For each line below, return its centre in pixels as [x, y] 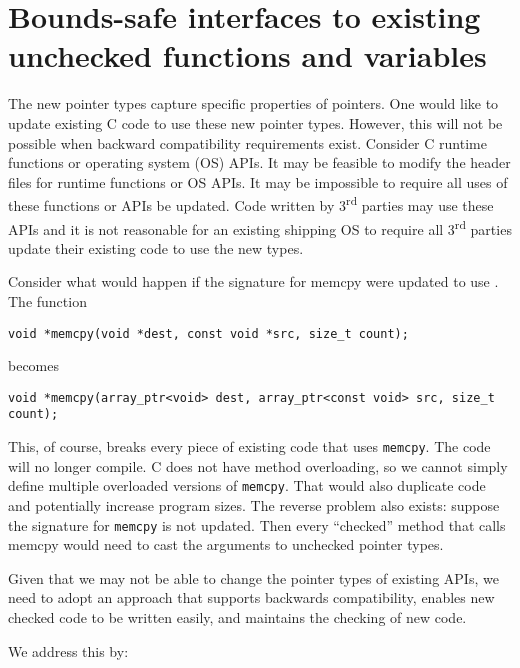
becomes [34, 365]
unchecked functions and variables [247, 55]
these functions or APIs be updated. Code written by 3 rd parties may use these [251, 203]
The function [47, 300]
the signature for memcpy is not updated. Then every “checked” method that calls [257, 524]
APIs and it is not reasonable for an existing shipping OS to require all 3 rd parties [260, 227]
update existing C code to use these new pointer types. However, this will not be [255, 122]
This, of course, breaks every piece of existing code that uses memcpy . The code [249, 446]
